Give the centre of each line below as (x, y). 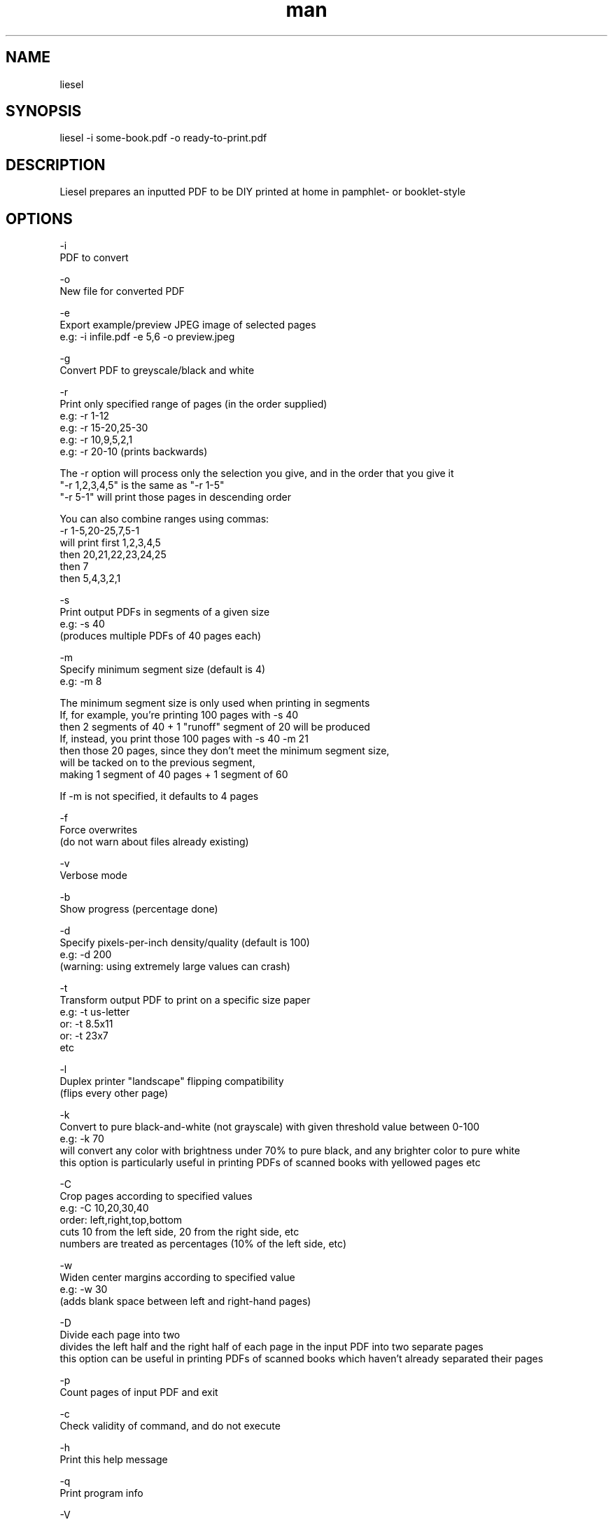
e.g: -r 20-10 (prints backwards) (134, 452)
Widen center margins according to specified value (177, 1278)
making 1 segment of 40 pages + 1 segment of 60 (174, 775)
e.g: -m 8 (81, 682)
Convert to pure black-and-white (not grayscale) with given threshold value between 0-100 (270, 1127)
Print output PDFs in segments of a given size (165, 612)
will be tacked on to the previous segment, (157, 763)
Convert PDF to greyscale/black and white (157, 371)
